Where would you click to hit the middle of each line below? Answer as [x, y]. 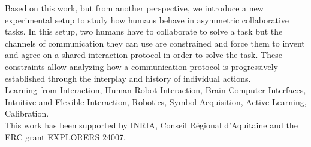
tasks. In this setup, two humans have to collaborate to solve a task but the [144, 31]
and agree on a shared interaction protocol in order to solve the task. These [144, 55]
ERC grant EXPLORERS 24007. [65, 137]
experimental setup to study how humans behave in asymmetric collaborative [147, 19]
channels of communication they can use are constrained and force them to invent [155, 43]
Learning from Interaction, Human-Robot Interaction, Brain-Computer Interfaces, [155, 90]
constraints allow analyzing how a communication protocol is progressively [141, 66]
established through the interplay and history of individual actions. [128, 78]
